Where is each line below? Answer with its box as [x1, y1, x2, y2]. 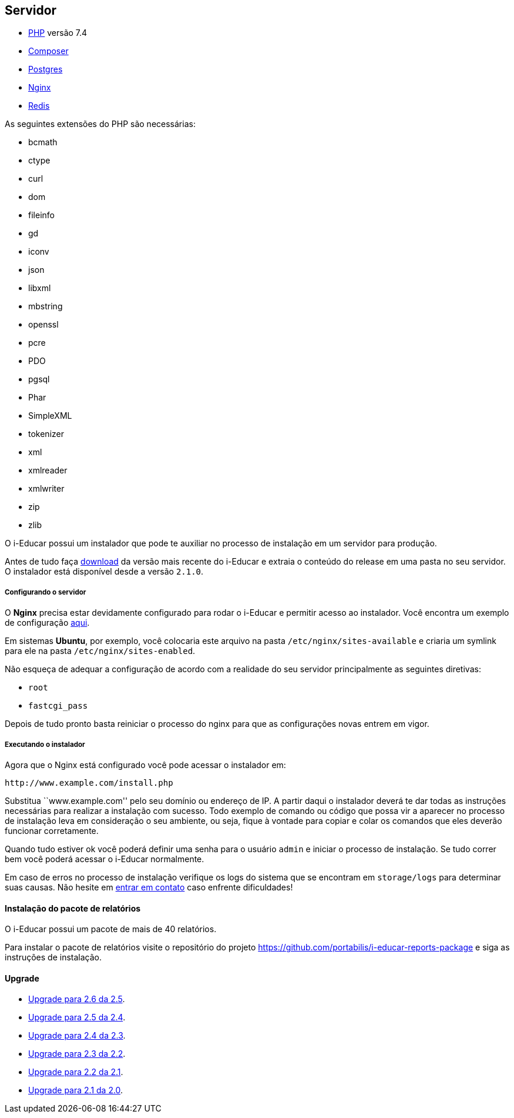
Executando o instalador [5, 740, 85, 749]
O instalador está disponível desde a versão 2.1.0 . [5, 566, 204, 577]
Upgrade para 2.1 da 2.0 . [28, 1085, 123, 1096]
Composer [28, 46, 69, 56]
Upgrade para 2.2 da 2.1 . [28, 1067, 123, 1077]
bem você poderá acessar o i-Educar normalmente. [5, 853, 204, 864]
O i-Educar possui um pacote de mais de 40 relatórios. [5, 924, 217, 935]
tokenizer [28, 429, 64, 439]
